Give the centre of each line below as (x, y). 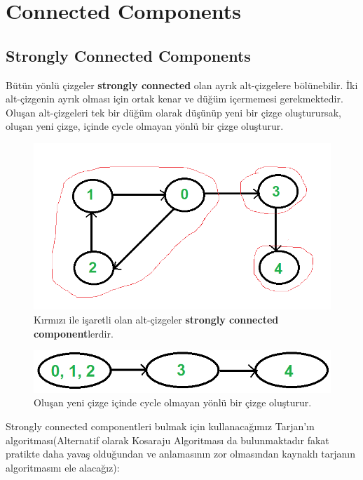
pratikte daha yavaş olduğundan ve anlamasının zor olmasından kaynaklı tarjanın (180, 454)
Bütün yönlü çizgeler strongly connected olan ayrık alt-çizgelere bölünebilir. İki (182, 85)
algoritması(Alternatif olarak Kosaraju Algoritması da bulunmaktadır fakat (167, 440)
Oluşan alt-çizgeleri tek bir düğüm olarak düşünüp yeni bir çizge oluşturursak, (173, 112)
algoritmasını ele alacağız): (63, 467)
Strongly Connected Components (128, 55)
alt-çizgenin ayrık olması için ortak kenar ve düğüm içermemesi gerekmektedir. (174, 99)
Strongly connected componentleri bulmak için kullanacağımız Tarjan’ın (160, 426)
